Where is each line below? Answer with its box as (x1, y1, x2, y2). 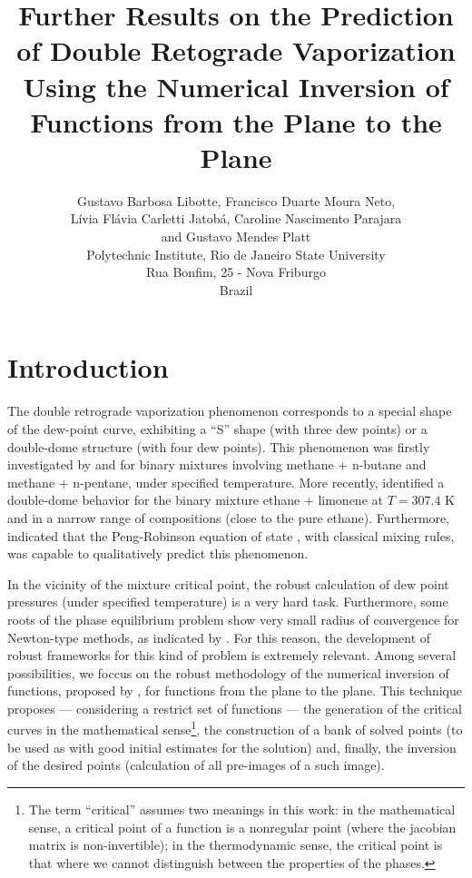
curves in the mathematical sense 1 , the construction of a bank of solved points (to (7, 717, 463, 739)
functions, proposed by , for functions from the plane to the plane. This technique (7, 681, 462, 700)
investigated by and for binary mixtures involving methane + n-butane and (7, 455, 427, 474)
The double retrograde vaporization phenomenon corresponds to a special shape (7, 401, 452, 420)
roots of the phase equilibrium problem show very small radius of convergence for (7, 609, 459, 628)
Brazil (219, 280, 253, 299)
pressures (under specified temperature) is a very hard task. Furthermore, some (7, 592, 448, 611)
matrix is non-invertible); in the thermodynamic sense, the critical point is (28, 835, 443, 854)
